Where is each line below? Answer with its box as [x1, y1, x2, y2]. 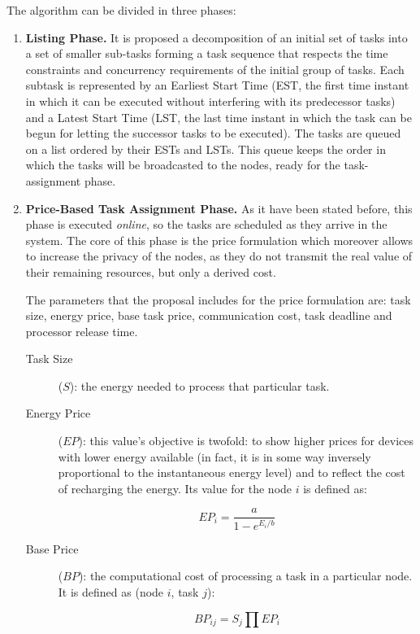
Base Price [25, 540, 79, 557]
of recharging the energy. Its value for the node [58, 479, 292, 496]
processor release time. [25, 322, 138, 339]
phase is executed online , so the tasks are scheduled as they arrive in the [25, 216, 388, 233]
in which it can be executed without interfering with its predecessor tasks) [25, 92, 396, 109]
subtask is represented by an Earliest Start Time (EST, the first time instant [25, 77, 409, 94]
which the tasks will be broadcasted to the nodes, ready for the [25, 156, 340, 173]
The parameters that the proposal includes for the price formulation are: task [25, 291, 411, 308]
